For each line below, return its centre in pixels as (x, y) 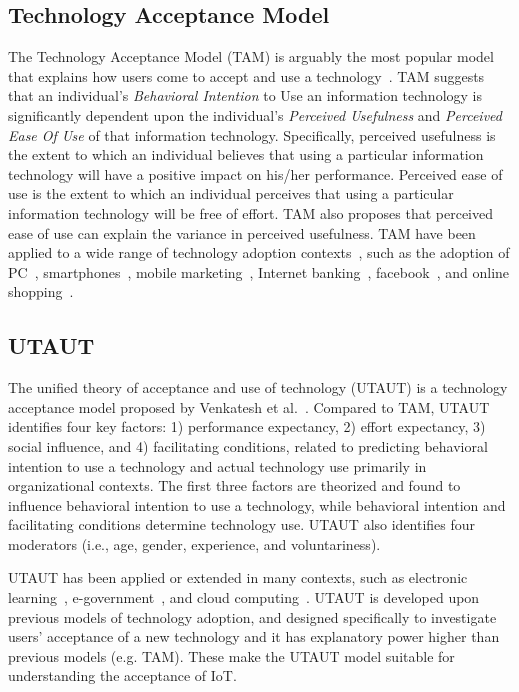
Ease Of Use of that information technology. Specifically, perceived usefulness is (252, 134)
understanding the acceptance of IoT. (122, 675)
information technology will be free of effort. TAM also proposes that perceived (250, 212)
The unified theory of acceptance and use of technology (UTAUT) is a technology (258, 387)
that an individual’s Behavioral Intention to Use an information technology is (245, 95)
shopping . (41, 291)
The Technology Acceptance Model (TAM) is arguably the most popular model (251, 56)
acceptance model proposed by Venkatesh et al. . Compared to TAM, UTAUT (249, 406)
